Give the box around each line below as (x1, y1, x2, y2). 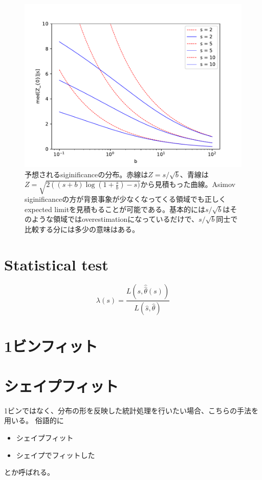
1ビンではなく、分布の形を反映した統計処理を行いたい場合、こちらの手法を (4, 405, 258, 415)
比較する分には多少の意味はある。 (25, 223, 139, 234)
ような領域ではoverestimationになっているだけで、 (31, 214, 199, 224)
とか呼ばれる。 (4, 467, 54, 477)
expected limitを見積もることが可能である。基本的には (25, 203, 205, 214)
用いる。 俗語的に (4, 415, 64, 426)
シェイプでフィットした (16, 449, 95, 460)
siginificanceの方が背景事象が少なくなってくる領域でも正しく (25, 193, 226, 204)
